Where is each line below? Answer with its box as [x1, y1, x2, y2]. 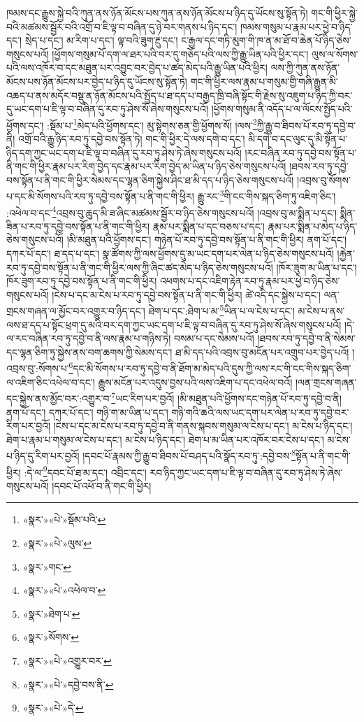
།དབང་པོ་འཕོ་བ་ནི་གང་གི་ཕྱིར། [52, 478, 152, 493]
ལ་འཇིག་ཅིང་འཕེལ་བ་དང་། [6, 374, 95, 389]
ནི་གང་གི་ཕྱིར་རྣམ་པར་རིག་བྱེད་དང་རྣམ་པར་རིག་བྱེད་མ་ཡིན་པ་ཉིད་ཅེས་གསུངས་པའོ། [6, 159, 286, 174]
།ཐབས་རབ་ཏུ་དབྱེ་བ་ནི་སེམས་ [257, 331, 356, 346]
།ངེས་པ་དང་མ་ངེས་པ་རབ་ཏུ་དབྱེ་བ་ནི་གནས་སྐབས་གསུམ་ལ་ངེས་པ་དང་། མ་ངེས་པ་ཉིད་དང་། [53, 418, 353, 433]
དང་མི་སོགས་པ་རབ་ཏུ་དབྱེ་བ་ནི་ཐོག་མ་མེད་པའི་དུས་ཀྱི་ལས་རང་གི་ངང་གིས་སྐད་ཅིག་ [73, 361, 351, 376]
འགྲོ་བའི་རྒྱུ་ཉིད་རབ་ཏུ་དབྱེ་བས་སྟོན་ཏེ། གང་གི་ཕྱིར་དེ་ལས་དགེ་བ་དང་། [18, 132, 245, 146]
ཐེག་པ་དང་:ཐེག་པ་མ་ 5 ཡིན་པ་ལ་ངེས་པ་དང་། [148, 302, 295, 318]
